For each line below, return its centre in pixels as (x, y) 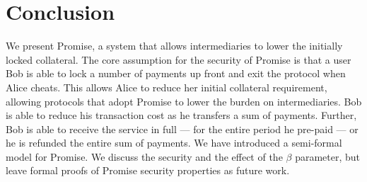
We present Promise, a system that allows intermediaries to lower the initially (174, 46)
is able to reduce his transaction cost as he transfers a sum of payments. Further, (181, 115)
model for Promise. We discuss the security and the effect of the (144, 156)
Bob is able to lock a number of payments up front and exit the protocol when (176, 73)
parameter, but (328, 156)
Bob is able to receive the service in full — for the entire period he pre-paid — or (182, 129)
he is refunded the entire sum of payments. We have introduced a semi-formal (174, 143)
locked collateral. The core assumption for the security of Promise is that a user (179, 59)
